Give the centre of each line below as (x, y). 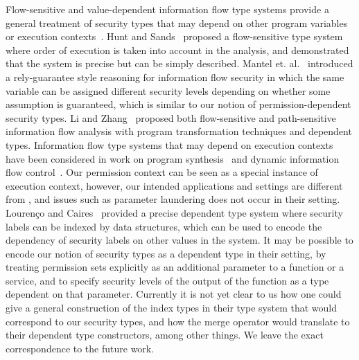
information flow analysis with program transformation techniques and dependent (179, 131)
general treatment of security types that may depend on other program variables (177, 22)
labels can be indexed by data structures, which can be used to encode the (164, 226)
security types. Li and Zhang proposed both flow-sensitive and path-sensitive (171, 117)
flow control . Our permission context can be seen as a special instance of (162, 172)
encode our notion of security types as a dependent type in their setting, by (166, 253)
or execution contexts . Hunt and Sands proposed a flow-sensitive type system (174, 36)
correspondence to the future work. (80, 348)
